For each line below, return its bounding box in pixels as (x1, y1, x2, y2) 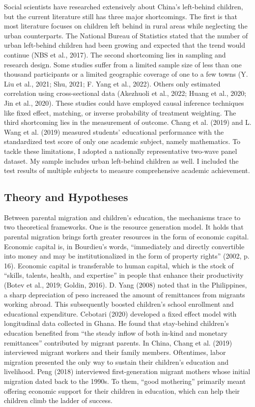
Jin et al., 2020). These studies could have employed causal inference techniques (4, 97, 244, 108)
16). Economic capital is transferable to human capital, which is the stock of (4, 260, 234, 270)
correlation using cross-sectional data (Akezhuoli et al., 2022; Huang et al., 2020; (4, 88, 247, 98)
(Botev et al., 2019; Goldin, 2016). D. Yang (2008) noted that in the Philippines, (4, 280, 247, 290)
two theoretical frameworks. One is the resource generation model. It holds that (4, 222, 244, 232)
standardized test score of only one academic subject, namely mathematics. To (4, 136, 241, 146)
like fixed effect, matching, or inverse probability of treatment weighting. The (4, 107, 236, 117)
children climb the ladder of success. (4, 395, 113, 406)
